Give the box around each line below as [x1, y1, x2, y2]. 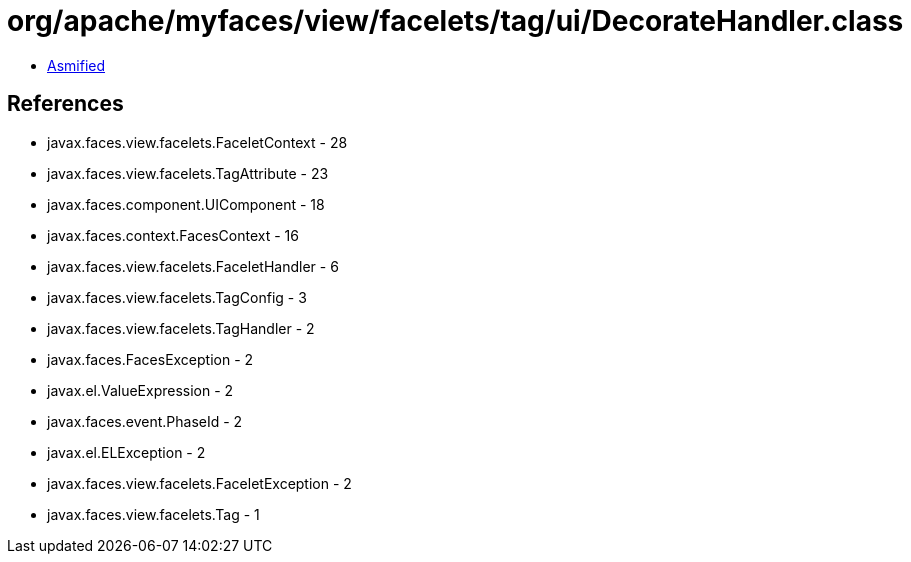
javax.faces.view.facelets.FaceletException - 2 [47, 474, 352, 492]
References [7, 91, 124, 117]
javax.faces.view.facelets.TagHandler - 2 [47, 319, 315, 337]
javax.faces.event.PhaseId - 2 [47, 412, 243, 430]
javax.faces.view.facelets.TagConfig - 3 [47, 288, 307, 306]
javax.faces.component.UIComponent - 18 [47, 195, 325, 213]
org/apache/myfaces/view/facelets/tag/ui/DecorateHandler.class [7, 4, 904, 38]
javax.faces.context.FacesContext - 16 [47, 226, 299, 244]
